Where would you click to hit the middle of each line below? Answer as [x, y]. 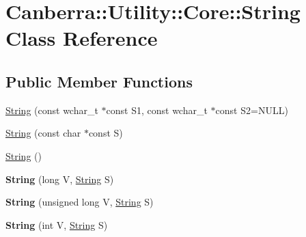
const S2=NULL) [252, 110]
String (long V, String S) [60, 179]
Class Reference [82, 38]
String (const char [43, 133]
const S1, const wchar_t [157, 110]
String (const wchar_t [52, 110]
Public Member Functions [99, 81]
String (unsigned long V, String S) [80, 202]
